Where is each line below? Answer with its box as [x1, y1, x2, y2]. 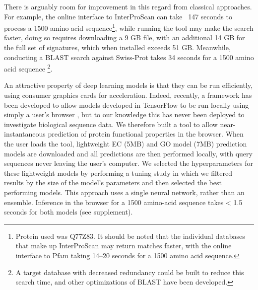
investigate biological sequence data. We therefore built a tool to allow [4, 119, 218, 129]
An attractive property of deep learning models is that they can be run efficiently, [4, 80, 253, 90]
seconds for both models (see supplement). [4, 207, 133, 217]
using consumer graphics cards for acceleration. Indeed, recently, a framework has [4, 90, 252, 100]
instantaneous [4, 129, 46, 139]
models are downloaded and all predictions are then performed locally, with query [4, 148, 253, 158]
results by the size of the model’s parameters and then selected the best [4, 177, 222, 188]
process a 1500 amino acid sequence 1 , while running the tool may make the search [4, 21, 254, 33]
